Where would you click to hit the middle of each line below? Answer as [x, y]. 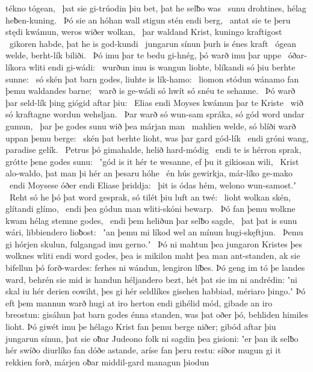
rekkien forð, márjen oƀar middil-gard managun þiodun [107, 361]
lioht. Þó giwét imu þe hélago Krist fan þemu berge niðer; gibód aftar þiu [141, 327]
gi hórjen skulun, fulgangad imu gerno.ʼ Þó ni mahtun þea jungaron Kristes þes [154, 243]
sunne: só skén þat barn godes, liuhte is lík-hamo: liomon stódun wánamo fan [152, 79]
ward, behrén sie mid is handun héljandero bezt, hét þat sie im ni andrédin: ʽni [151, 279]
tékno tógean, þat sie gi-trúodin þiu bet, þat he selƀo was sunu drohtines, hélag [156, 8]
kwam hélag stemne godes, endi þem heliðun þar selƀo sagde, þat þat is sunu [151, 220]
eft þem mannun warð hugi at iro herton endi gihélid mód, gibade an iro [139, 302]
